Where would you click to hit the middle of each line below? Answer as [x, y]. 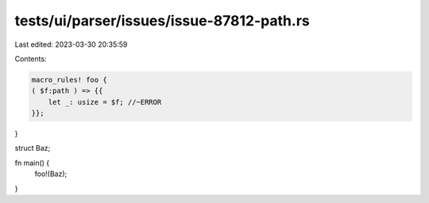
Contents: [31, 59]
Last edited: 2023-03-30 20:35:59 [71, 44]
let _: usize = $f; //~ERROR [105, 102]
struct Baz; [33, 148]
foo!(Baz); [51, 174]
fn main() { [32, 163]
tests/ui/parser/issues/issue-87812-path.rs [162, 21]
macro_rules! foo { [69, 80]
